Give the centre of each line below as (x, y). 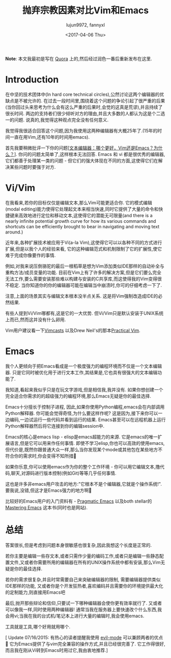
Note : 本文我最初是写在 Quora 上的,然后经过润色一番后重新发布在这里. (79, 59)
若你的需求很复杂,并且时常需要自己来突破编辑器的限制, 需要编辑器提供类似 (83, 580)
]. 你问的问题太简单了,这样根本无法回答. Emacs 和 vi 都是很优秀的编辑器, (90, 154)
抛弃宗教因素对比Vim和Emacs (85, 10)
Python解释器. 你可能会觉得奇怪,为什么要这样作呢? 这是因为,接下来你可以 (82, 413)
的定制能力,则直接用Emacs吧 (35, 592)
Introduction (32, 80)
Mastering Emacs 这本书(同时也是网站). (47, 507)
